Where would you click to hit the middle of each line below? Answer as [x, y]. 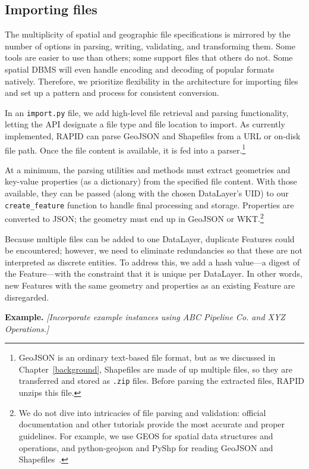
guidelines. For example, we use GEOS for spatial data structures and [146, 435]
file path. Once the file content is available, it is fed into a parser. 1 [125, 149]
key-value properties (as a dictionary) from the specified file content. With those [151, 181]
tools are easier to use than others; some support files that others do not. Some [149, 57]
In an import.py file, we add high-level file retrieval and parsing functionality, [147, 112]
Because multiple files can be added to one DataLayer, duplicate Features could [150, 238]
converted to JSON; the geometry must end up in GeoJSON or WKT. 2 [134, 218]
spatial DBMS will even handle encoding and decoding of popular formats [140, 69]
